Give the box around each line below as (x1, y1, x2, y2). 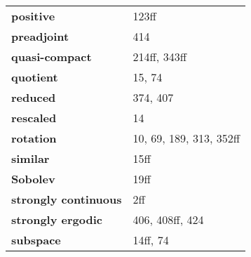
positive (11, 8, 55, 24)
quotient (11, 69, 58, 85)
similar (11, 150, 50, 166)
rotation (11, 130, 57, 146)
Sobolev (11, 171, 55, 187)
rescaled (11, 110, 57, 126)
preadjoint (11, 28, 69, 44)
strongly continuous (11, 191, 122, 207)
